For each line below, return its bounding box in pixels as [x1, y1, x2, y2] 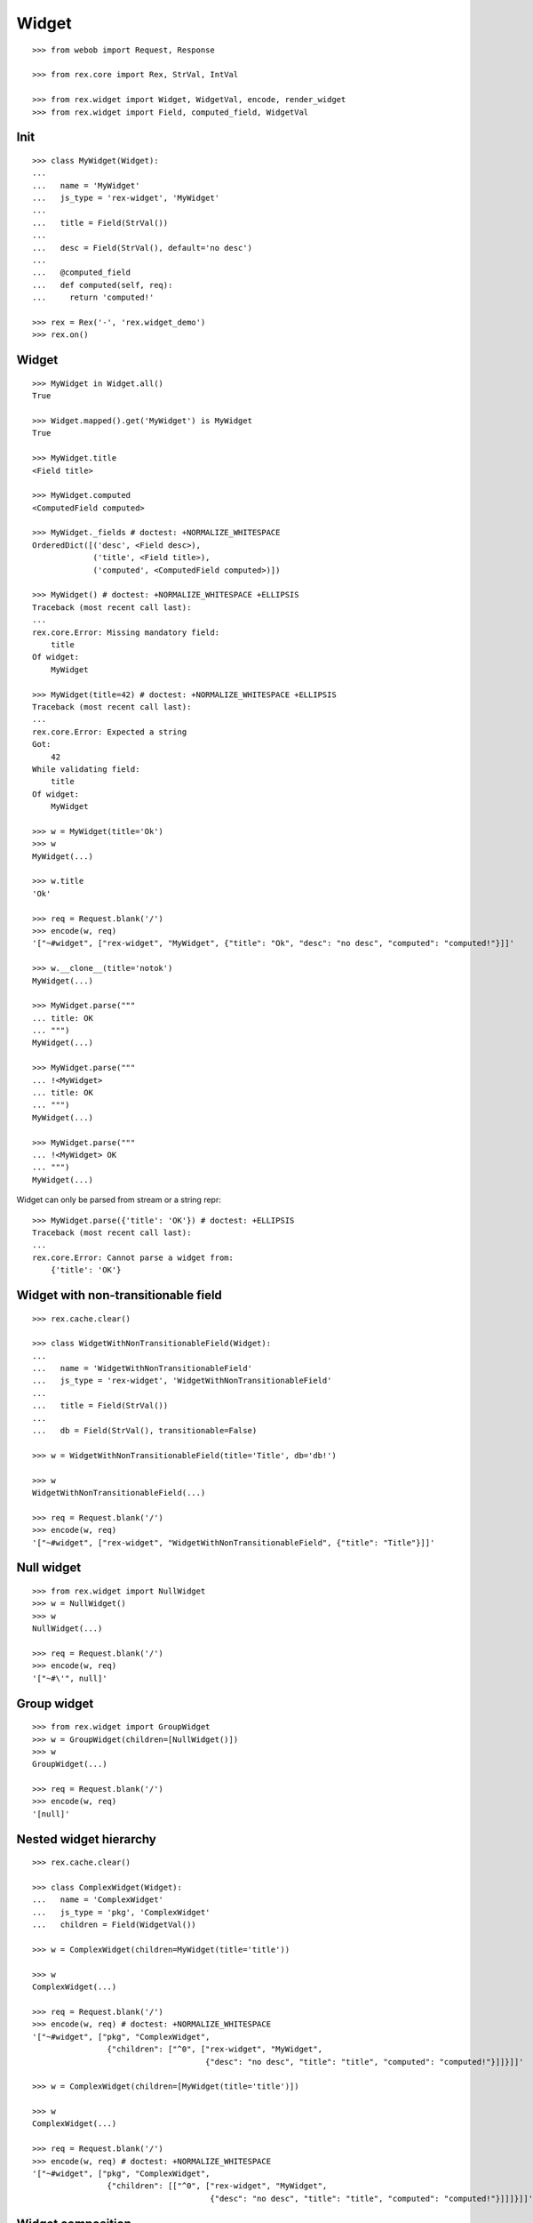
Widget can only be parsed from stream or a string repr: [16, 1194, 221, 1205]
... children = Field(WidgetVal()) [32, 1920, 197, 1930]
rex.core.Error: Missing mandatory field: [32, 627, 220, 638]
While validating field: [32, 764, 140, 774]
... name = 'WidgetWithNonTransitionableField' [32, 1363, 253, 1374]
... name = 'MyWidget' [32, 181, 140, 190]
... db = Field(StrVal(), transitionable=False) [32, 1425, 258, 1436]
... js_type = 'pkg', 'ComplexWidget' [32, 1907, 211, 1917]
